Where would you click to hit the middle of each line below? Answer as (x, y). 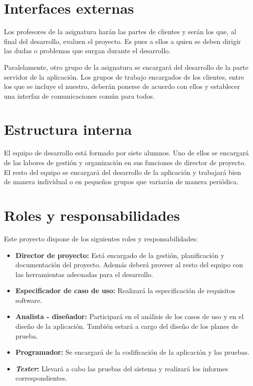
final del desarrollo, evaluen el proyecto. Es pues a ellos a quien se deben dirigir (123, 41)
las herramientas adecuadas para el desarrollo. (84, 274)
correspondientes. (41, 378)
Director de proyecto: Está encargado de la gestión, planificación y (120, 255)
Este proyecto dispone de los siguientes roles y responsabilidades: (101, 238)
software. (29, 300)
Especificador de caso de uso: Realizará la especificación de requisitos (125, 290)
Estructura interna (68, 129)
